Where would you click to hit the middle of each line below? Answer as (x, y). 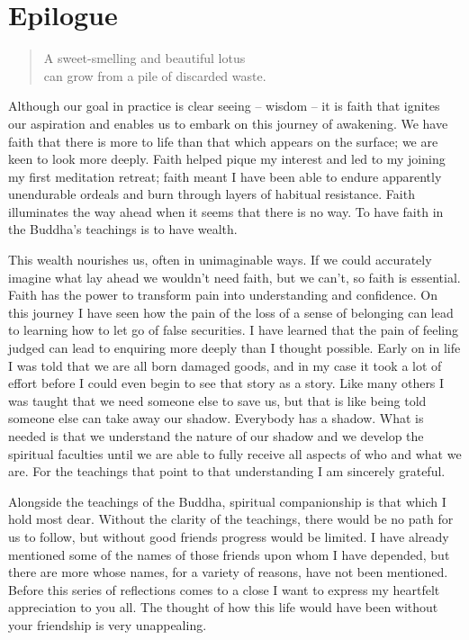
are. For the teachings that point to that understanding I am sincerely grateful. (227, 471)
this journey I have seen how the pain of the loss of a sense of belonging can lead (231, 312)
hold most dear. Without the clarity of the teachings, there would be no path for (231, 519)
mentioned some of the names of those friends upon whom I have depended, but (229, 554)
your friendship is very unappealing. (108, 624)
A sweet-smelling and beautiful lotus (144, 58)
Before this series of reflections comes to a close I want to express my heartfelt (224, 589)
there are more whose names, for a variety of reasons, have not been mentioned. (228, 572)
